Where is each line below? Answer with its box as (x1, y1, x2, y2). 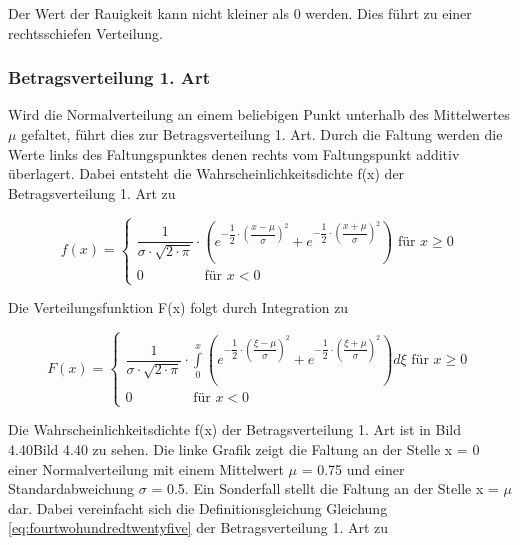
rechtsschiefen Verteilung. (8, 22, 164, 43)
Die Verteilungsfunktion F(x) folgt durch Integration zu (8, 297, 349, 318)
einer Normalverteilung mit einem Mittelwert (8, 458, 284, 479)
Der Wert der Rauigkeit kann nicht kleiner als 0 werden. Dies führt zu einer (8, 3, 472, 23)
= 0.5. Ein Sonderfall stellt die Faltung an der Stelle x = (151, 478, 499, 499)
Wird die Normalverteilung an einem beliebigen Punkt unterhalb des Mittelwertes (8, 104, 510, 125)
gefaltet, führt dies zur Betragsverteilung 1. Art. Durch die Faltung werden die (21, 124, 503, 144)
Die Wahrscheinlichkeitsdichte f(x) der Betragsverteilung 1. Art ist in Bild (8, 419, 461, 440)
